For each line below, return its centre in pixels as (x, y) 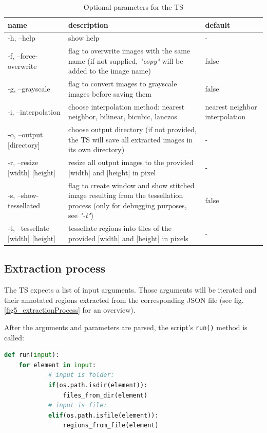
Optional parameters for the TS (133, 7)
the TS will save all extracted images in (131, 139)
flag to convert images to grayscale (123, 84)
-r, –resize (23, 162)
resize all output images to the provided (131, 162)
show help (84, 38)
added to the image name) (110, 71)
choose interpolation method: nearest (127, 106)
